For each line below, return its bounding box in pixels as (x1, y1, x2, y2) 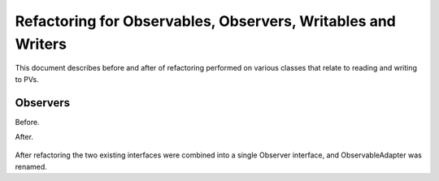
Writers (15, 35, 67, 53)
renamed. (15, 162, 48, 171)
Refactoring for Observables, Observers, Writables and (15, 12, 396, 30)
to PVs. (15, 74, 40, 84)
